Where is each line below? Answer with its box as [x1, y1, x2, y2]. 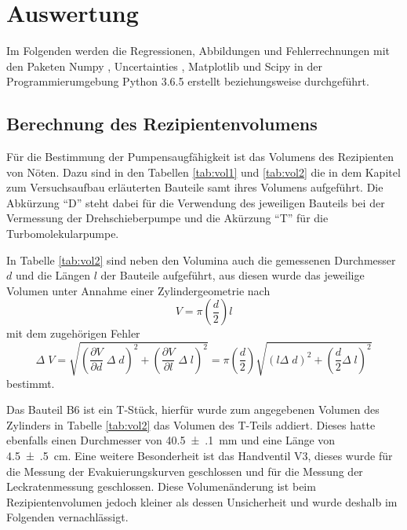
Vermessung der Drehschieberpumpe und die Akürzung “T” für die [6, 210, 329, 226]
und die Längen [15, 267, 91, 283]
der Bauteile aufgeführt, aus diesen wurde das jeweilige [100, 267, 365, 283]
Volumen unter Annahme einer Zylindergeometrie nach [6, 282, 271, 298]
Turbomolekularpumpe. [6, 225, 119, 242]
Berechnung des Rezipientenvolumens [6, 111, 318, 136]
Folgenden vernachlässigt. [6, 509, 129, 525]
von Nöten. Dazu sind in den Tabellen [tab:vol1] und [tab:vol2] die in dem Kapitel [6, 163, 401, 180]
